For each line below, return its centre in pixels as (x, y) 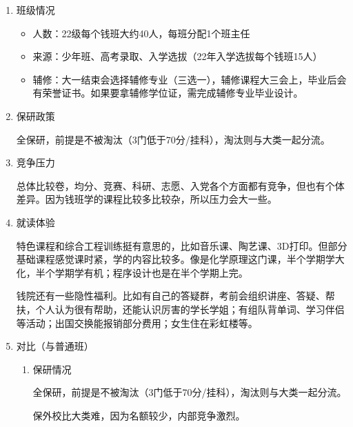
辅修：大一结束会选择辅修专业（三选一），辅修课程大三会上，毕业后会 (190, 79)
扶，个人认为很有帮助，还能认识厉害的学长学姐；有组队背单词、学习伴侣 (180, 309)
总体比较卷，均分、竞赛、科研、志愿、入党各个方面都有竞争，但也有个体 (180, 185)
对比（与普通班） (55, 346)
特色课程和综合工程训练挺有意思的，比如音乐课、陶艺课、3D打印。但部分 (182, 245)
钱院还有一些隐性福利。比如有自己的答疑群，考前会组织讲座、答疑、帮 (175, 296)
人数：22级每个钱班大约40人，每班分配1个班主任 (141, 33)
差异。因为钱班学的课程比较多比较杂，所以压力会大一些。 (147, 199)
